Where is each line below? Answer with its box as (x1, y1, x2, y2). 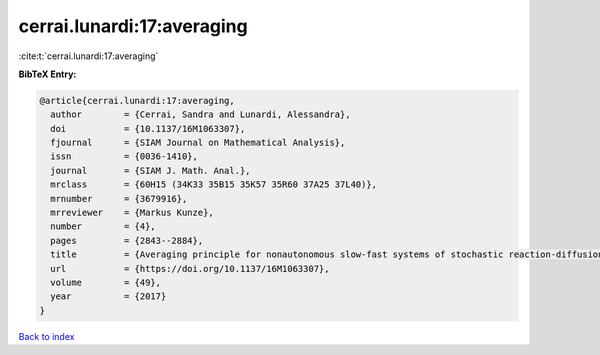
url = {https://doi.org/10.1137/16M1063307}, (50, 263, 330, 274)
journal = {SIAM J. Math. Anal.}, (50, 165, 251, 176)
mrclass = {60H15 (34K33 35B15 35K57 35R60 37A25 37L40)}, (50, 179, 378, 190)
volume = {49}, (50, 277, 162, 288)
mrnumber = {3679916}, (50, 193, 188, 204)
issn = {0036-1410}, (50, 151, 199, 162)
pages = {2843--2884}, (50, 235, 204, 246)
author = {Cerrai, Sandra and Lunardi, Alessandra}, (50, 109, 351, 120)
